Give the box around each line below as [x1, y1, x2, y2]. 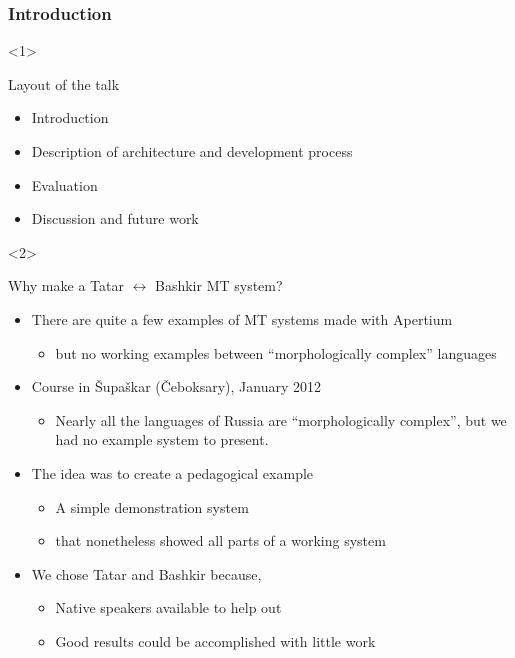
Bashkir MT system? [154, 275, 283, 296]
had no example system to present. [55, 429, 269, 450]
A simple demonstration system [55, 496, 249, 517]
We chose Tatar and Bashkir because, [31, 563, 262, 584]
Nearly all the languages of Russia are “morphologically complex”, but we [55, 409, 507, 430]
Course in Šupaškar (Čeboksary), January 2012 [31, 376, 321, 397]
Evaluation [31, 174, 98, 195]
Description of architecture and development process [31, 141, 353, 161]
